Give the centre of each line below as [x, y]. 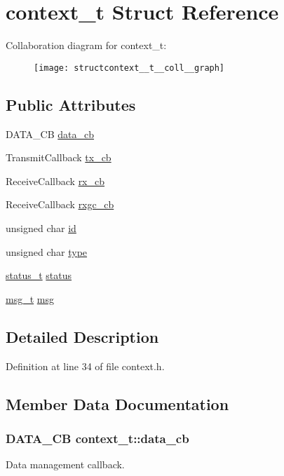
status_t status [39, 275]
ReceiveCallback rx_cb [55, 181]
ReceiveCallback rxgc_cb [60, 204]
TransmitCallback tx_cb [59, 157]
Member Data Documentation [117, 403]
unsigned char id [41, 227]
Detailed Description [82, 336]
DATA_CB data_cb [50, 134]
